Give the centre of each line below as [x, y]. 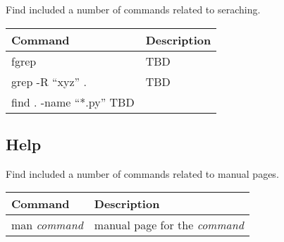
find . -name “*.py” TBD [73, 102]
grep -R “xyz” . [49, 81]
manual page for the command [169, 225]
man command [47, 225]
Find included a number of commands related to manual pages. [142, 173]
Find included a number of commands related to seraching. [133, 9]
